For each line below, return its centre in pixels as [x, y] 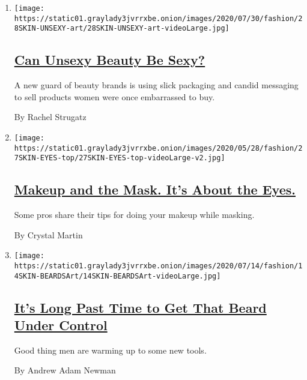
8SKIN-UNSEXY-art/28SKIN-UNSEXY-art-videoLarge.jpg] [122, 29]
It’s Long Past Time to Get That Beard [140, 307]
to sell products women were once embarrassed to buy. [114, 96]
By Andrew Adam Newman [65, 370]
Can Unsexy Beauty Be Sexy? [110, 60]
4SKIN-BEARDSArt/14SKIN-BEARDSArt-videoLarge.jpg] [117, 276]
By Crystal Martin [48, 234]
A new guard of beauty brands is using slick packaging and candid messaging [156, 85]
